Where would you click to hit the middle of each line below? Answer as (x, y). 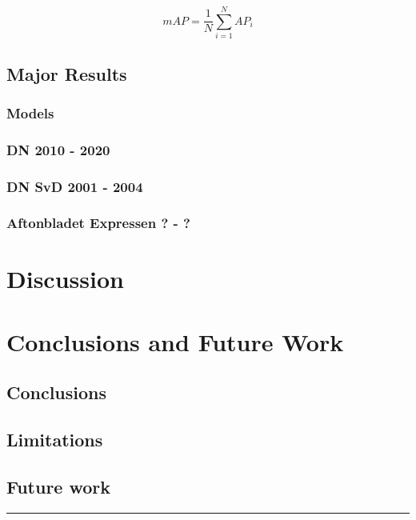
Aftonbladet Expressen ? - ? (98, 223)
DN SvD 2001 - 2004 (75, 186)
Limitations (55, 440)
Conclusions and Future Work (175, 341)
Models (30, 112)
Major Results (67, 73)
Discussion (65, 279)
